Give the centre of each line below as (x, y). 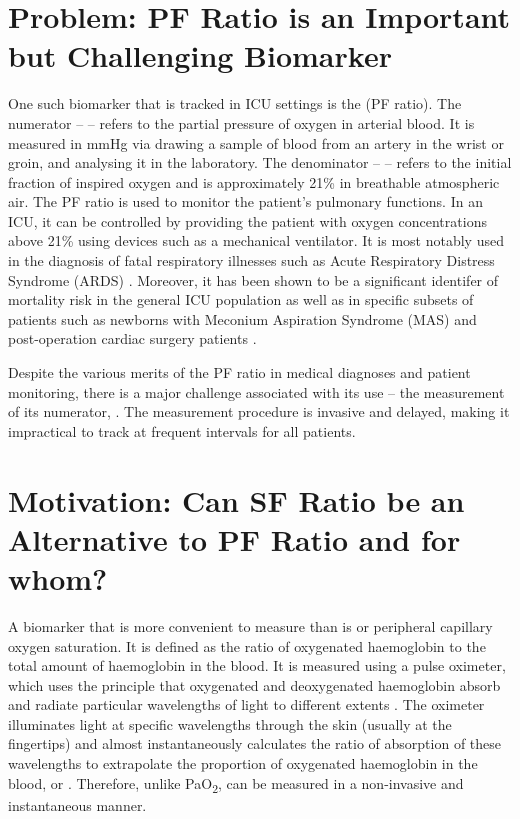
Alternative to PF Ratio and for (234, 538)
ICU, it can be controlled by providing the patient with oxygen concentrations (247, 220)
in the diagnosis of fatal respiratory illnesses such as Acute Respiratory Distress (251, 260)
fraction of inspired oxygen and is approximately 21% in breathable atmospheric (254, 181)
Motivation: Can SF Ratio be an (236, 499)
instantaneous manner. (77, 804)
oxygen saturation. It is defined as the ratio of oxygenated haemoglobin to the (247, 645)
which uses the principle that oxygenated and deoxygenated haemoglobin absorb (254, 684)
